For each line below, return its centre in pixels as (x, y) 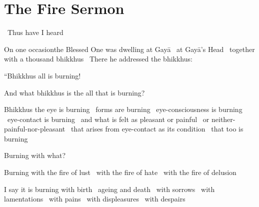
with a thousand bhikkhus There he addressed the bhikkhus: (98, 59)
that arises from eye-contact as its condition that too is (157, 129)
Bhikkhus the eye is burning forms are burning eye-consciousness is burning (123, 109)
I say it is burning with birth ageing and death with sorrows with (109, 189)
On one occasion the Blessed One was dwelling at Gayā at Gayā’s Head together (129, 49)
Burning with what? (35, 155)
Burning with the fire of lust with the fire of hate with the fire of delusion (120, 172)
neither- (223, 119)
